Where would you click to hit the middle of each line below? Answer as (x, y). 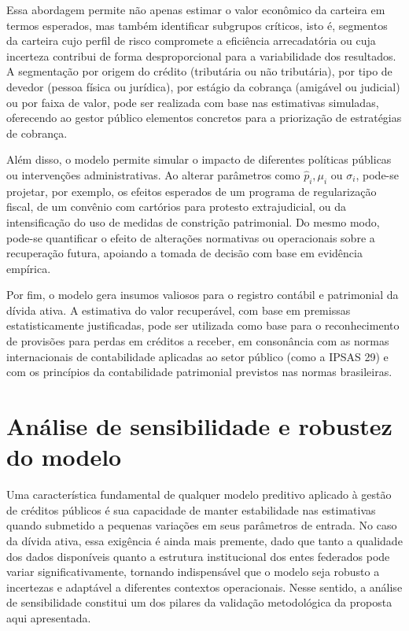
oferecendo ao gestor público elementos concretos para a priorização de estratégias (204, 118)
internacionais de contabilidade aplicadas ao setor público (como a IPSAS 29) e (197, 356)
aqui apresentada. (49, 617)
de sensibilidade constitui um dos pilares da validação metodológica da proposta (199, 602)
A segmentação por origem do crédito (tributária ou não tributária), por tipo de (199, 71)
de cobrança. (37, 133)
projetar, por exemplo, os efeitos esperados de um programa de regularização (192, 191)
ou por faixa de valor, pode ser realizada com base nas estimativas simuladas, (193, 102)
